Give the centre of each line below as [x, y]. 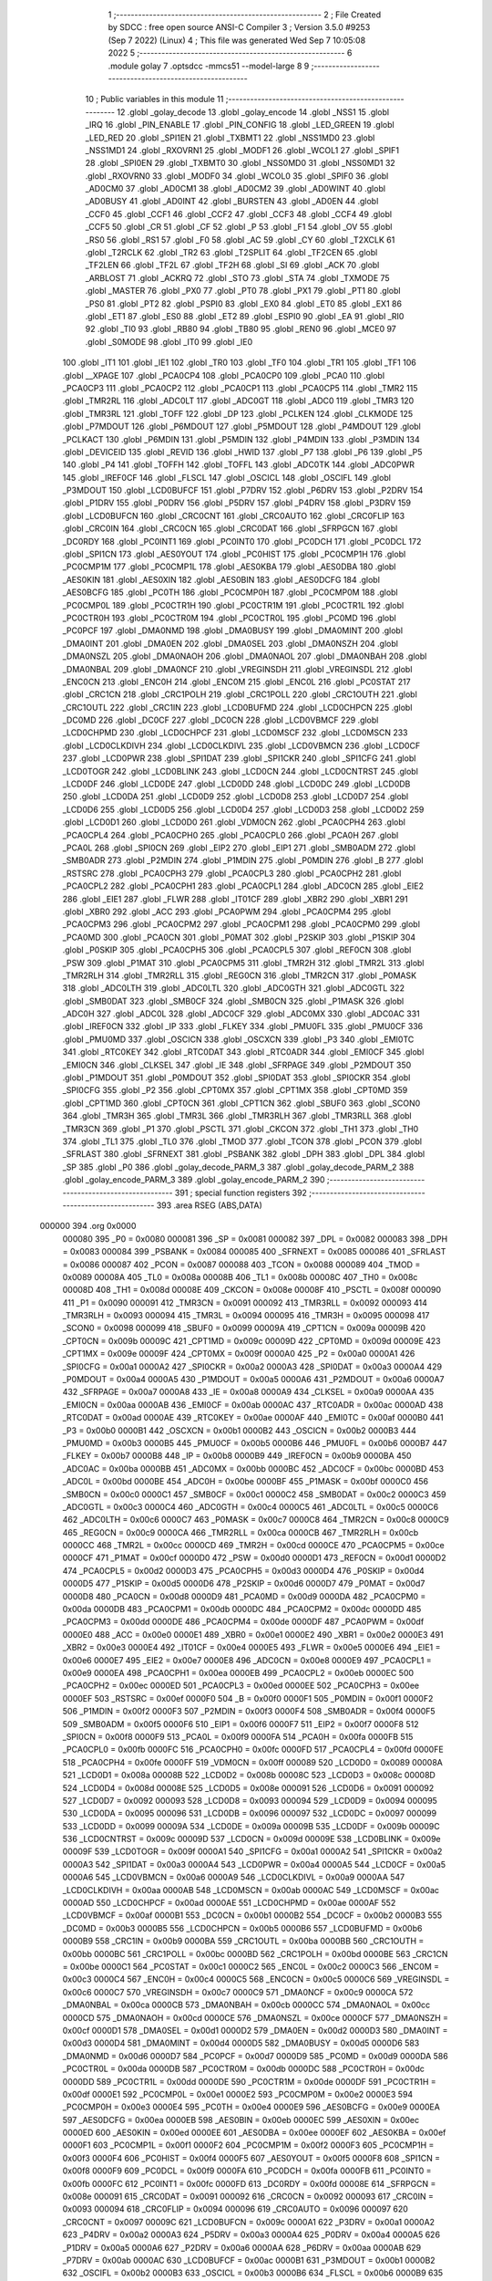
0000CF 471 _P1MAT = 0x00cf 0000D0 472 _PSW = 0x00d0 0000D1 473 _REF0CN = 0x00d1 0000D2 [254, 1558]
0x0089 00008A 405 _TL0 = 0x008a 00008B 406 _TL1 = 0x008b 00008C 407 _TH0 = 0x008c [240, 1276]
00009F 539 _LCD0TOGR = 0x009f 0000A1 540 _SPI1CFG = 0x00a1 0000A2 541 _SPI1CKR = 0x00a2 [252, 1851]
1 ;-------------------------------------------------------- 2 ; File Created [245, 15]
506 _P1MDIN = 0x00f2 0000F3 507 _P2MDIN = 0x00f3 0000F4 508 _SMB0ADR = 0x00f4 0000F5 [249, 1712]
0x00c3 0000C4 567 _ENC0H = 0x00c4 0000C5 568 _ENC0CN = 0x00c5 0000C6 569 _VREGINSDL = [256, 1979]
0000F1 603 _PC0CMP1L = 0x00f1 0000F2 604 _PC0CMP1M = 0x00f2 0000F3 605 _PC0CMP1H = [248, 2145]
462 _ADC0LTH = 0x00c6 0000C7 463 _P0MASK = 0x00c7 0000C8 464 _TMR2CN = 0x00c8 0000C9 [256, 1520]
